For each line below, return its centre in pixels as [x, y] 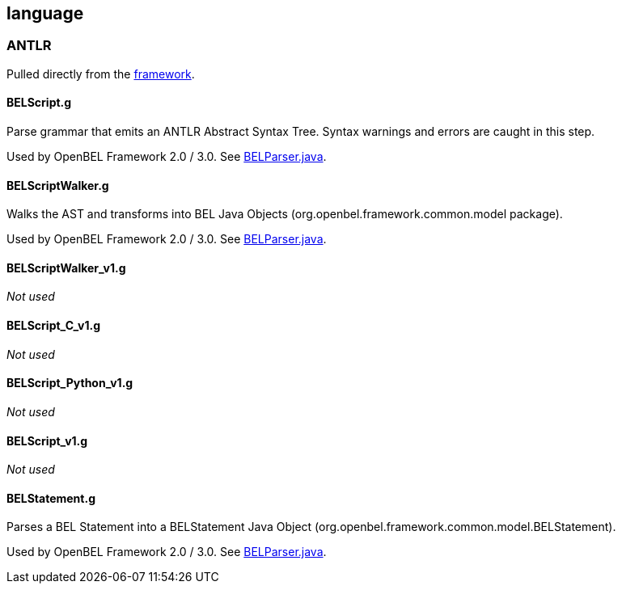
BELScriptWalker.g [58, 185]
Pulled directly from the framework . [101, 74]
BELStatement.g [51, 498]
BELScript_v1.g [47, 440]
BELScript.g [39, 103]
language [45, 13]
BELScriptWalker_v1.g [66, 268]
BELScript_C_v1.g [54, 326]
